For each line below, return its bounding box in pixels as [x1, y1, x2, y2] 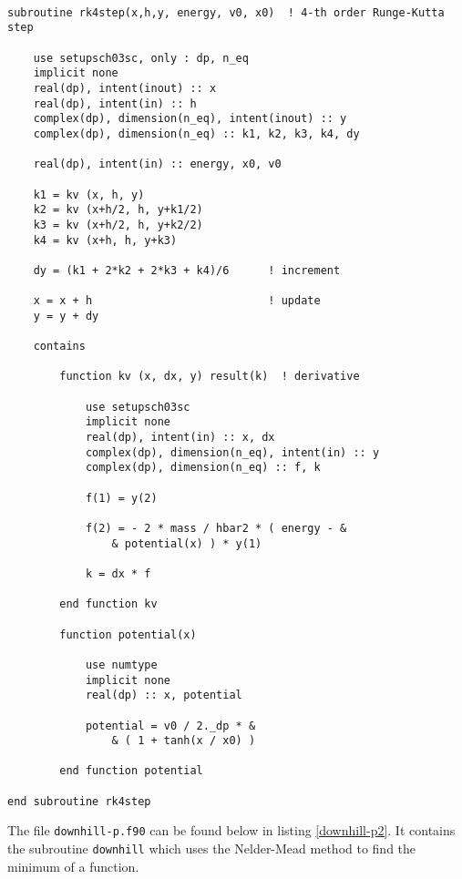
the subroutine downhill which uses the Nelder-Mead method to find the [7, 839, 416, 858]
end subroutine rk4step [7, 794, 151, 808]
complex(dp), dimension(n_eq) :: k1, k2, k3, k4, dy [33, 127, 360, 140]
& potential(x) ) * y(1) [111, 537, 262, 550]
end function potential [59, 764, 203, 778]
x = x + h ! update [33, 294, 321, 308]
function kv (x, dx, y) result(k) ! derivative [59, 370, 360, 383]
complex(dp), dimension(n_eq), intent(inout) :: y [33, 112, 347, 126]
